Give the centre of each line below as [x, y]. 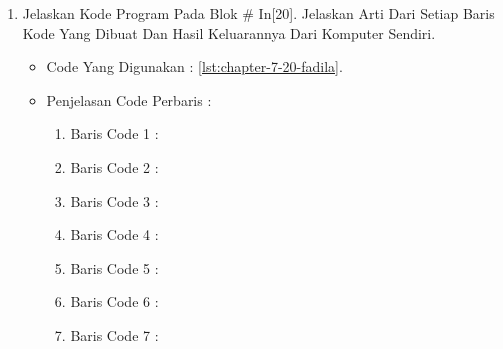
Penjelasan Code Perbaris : [129, 99]
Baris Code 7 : [114, 334]
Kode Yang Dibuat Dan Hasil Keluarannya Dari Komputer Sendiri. [229, 32]
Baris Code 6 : [114, 301]
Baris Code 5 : [114, 267]
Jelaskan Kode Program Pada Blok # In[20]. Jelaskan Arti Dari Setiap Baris [258, 13]
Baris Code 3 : [114, 200]
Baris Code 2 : [114, 166]
